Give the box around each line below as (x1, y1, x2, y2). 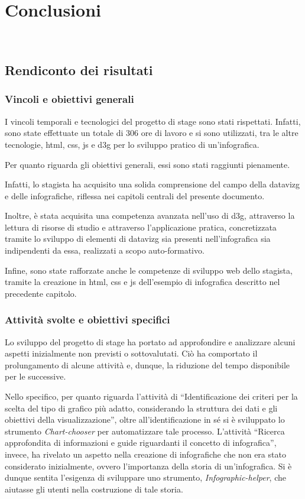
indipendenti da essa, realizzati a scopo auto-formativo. (5, 244, 205, 257)
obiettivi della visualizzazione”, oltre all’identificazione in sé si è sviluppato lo (5, 413, 285, 426)
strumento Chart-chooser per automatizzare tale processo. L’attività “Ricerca (5, 425, 285, 437)
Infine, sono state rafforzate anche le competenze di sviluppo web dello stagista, (5, 264, 293, 276)
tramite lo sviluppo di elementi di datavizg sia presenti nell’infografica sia (5, 232, 271, 245)
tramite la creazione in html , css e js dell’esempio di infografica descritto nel (5, 276, 280, 288)
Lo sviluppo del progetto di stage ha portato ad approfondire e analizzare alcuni (5, 335, 296, 348)
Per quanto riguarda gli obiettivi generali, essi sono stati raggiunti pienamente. (5, 158, 290, 170)
